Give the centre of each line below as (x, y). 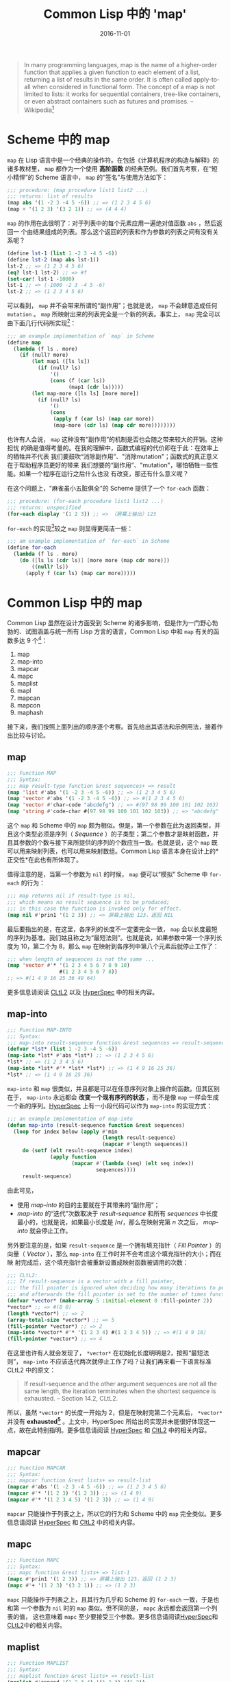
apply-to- (207, 79)
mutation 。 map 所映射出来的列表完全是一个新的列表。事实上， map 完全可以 (114, 314)
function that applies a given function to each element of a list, (112, 72)
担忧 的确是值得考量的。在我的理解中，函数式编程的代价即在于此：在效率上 (113, 447)
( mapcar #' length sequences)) (145, 1144)
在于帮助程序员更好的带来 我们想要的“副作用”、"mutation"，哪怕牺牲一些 (110, 465)
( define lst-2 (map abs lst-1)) (53, 259)
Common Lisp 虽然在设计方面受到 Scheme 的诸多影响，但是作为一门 (104, 623)
